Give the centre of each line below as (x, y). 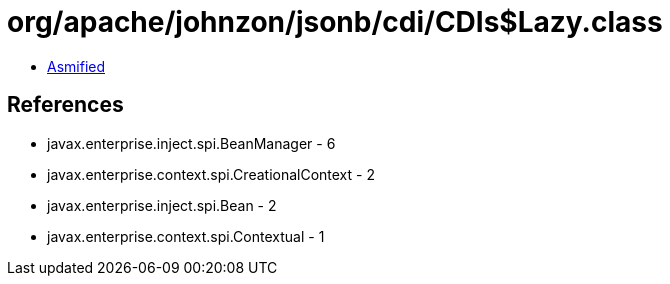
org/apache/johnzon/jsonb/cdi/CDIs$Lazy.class (335, 22)
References (65, 105)
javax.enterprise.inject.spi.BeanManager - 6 (191, 143)
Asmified (76, 66)
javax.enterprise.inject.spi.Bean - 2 (162, 205)
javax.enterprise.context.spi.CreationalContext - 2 (211, 174)
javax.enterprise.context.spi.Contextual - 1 (186, 236)
